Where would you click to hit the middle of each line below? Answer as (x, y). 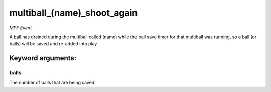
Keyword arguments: (43, 58)
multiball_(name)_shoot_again (74, 13)
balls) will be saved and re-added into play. (54, 44)
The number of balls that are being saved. (52, 83)
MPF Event (21, 28)
